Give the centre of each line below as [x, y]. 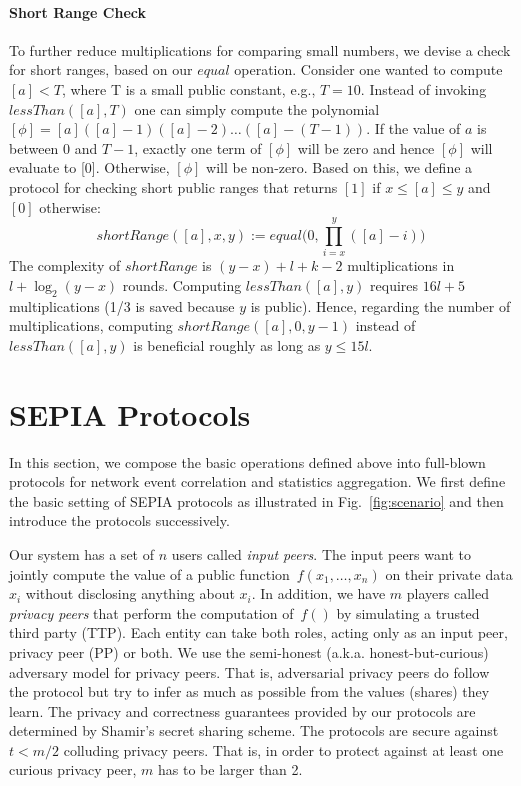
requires [394, 284]
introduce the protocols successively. [119, 520]
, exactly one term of [198, 147]
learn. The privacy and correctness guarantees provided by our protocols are [242, 710]
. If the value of [413, 128]
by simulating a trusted [408, 612]
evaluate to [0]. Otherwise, [89, 167]
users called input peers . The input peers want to [321, 553]
